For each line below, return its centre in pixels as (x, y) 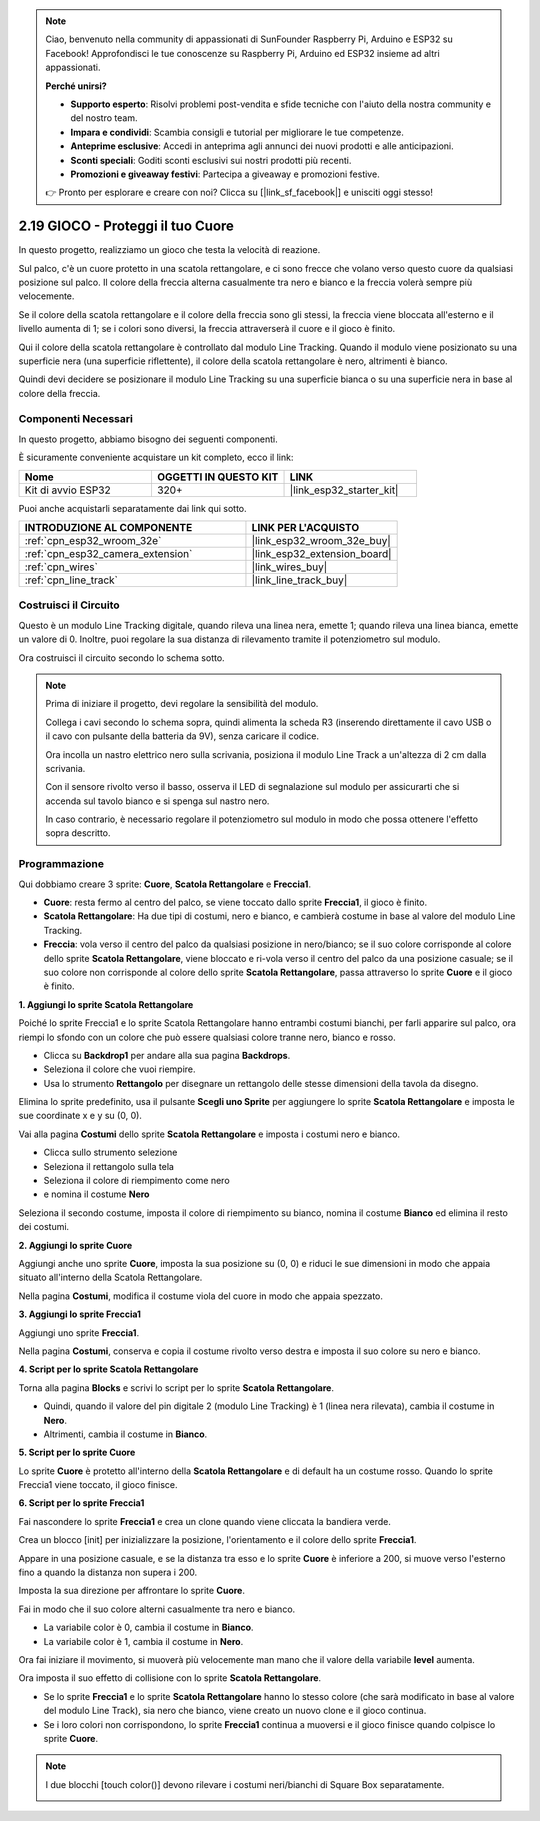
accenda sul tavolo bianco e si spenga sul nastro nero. (157, 801)
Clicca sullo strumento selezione (110, 1152)
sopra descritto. (78, 833)
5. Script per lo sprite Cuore (77, 1452)
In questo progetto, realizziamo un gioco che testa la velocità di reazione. (169, 250)
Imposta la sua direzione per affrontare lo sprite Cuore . (131, 1591)
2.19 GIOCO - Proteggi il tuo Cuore (126, 226)
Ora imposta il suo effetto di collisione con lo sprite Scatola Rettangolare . (170, 1678)
